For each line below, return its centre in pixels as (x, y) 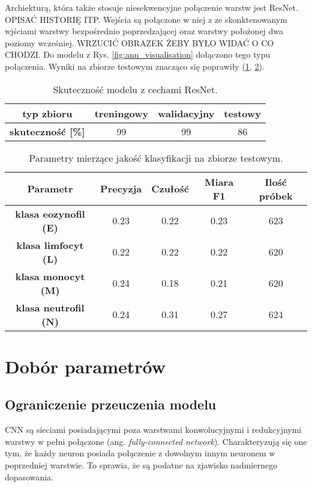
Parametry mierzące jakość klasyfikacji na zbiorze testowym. (156, 158)
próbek (276, 195)
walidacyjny (186, 113)
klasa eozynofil (50, 213)
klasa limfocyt (50, 245)
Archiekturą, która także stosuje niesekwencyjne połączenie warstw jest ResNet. (151, 7)
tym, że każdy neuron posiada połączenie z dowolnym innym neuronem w (140, 453)
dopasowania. (29, 476)
